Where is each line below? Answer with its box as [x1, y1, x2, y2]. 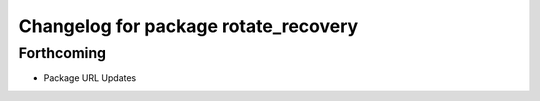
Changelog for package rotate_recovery [18, 15, 359, 37]
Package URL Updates [43, 72, 137, 84]
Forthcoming [18, 44, 107, 62]
